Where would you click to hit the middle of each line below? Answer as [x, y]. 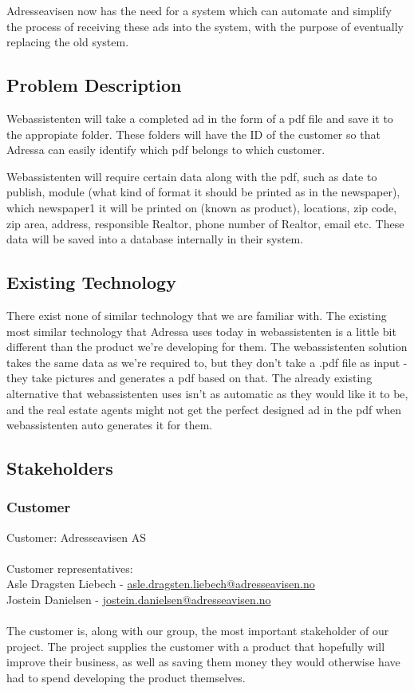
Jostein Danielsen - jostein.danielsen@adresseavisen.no [139, 600]
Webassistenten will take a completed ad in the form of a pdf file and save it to [200, 118]
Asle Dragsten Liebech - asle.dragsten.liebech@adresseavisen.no [161, 584]
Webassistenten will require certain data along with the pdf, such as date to [192, 176]
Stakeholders [60, 468]
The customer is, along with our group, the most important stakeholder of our [198, 631]
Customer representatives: [70, 568]
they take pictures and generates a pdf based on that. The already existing [189, 378]
